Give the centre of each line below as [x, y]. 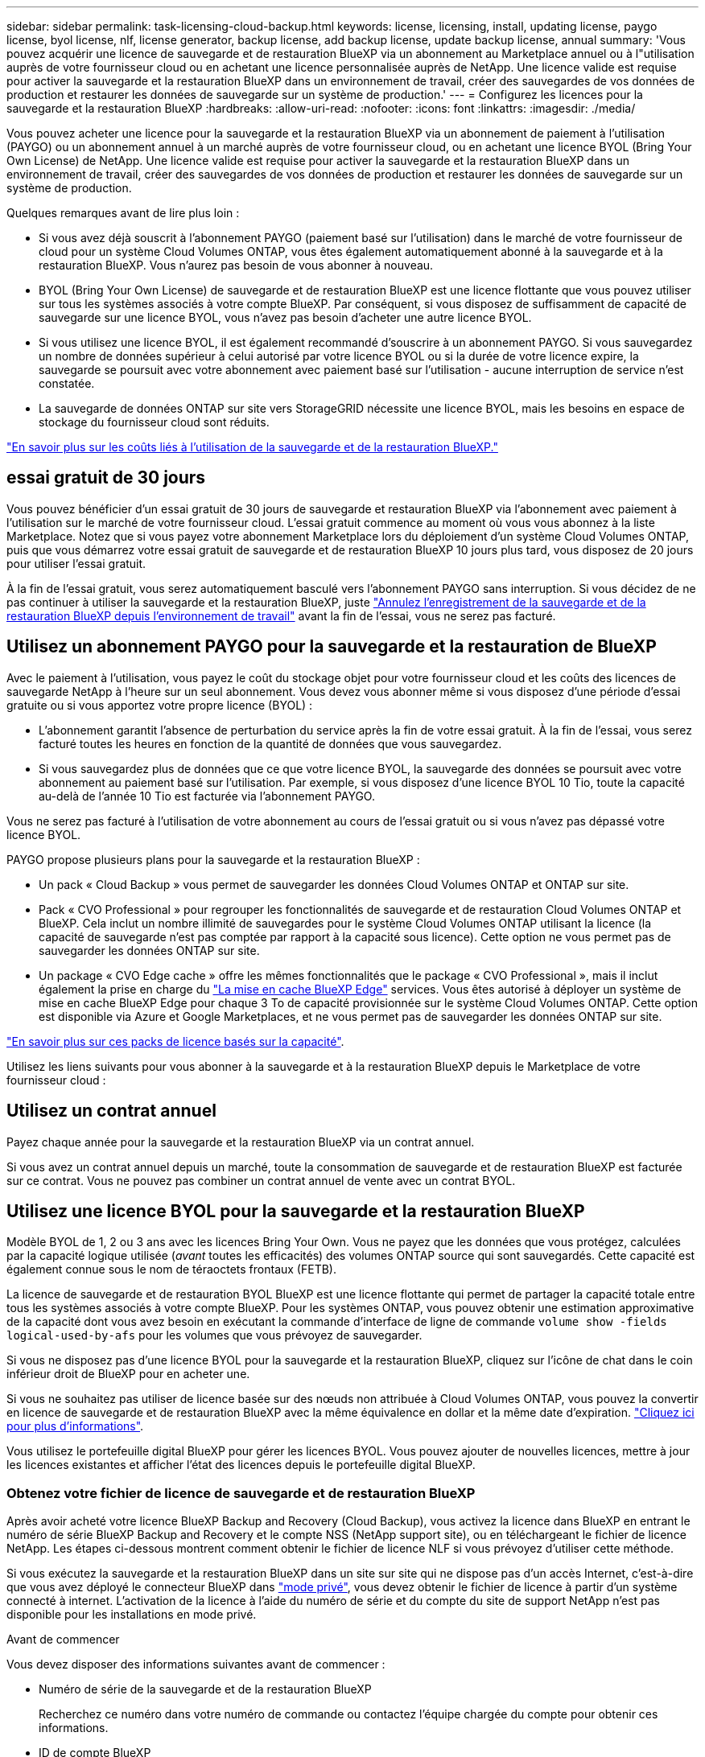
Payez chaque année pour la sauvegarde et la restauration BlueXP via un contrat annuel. [241, 1142]
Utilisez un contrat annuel [111, 1111]
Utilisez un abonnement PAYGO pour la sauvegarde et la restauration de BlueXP [332, 647]
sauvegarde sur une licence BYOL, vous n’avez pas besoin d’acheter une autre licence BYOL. [285, 317]
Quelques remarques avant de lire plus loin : [123, 213]
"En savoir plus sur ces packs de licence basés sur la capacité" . [175, 1041]
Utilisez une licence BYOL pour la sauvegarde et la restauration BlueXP [296, 1211]
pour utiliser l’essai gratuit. [76, 563]
